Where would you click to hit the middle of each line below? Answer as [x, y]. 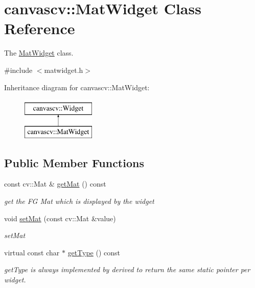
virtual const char [32, 252]
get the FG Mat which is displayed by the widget [79, 201]
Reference [40, 28]
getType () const [94, 252]
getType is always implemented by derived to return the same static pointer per [127, 269]
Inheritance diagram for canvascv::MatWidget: [77, 87]
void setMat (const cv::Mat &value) [60, 218]
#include [18, 70]
